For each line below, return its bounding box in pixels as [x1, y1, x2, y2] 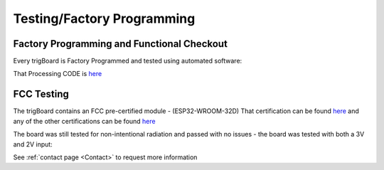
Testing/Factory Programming [13, 11, 196, 26]
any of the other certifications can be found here [13, 117, 156, 125]
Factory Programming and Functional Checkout [13, 38, 228, 50]
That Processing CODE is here [13, 70, 102, 78]
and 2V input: [13, 139, 53, 149]
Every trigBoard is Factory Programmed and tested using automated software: [13, 57, 242, 65]
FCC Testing [13, 88, 69, 100]
